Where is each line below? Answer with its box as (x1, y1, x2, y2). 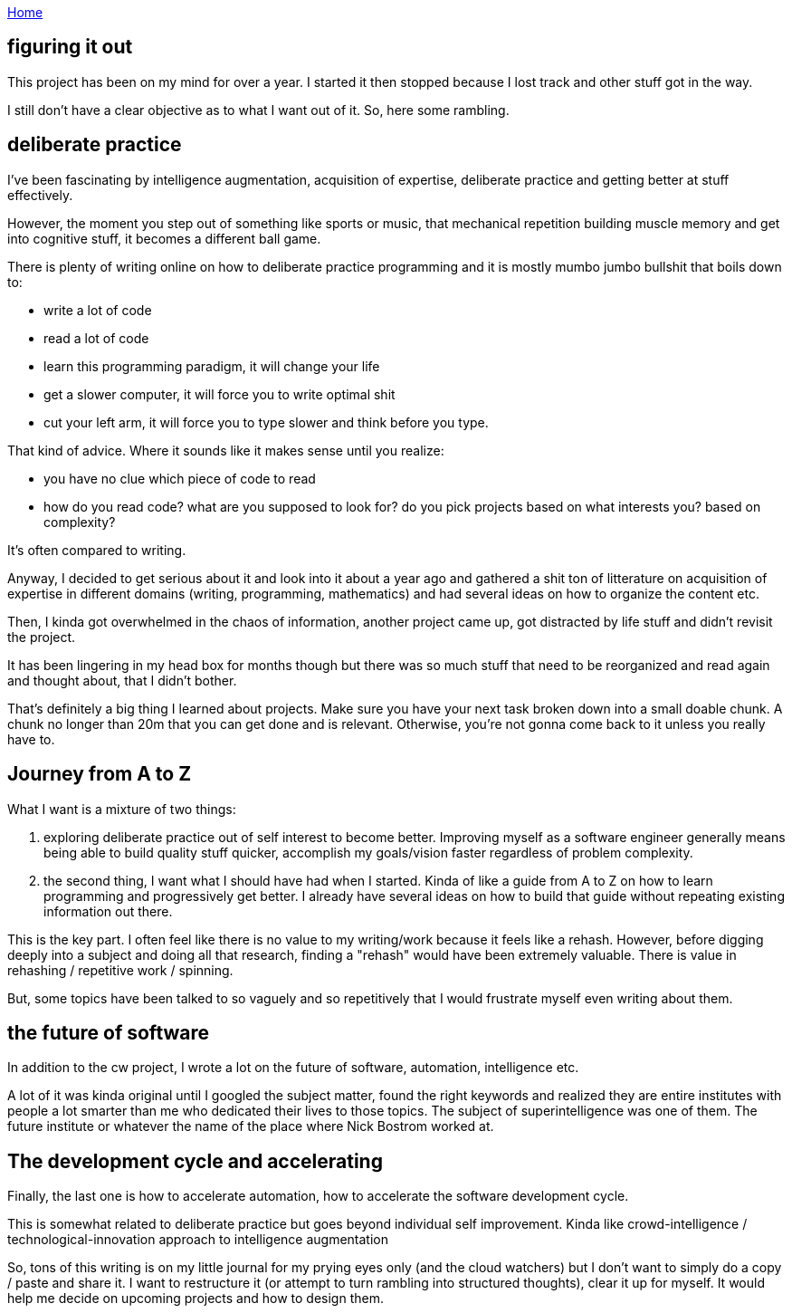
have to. (7, 731, 55, 747)
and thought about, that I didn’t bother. (7, 672, 237, 688)
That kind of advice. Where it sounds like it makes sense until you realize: (7, 442, 444, 458)
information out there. (43, 903, 173, 919)
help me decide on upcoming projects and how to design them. (7, 1290, 384, 1307)
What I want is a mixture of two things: (7, 800, 236, 817)
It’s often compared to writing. (7, 541, 186, 558)
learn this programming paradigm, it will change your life (43, 358, 380, 374)
